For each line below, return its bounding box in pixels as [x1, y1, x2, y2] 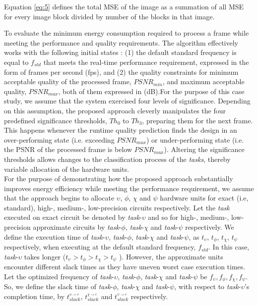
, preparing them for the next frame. [142, 115, 253, 125]
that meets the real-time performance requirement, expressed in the [43, 56, 249, 67]
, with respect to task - [174, 281, 241, 292]
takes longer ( [24, 251, 66, 261]
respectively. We [185, 222, 234, 232]
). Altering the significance [164, 144, 245, 154]
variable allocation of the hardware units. [4, 163, 129, 174]
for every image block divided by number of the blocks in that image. [4, 11, 215, 21]
